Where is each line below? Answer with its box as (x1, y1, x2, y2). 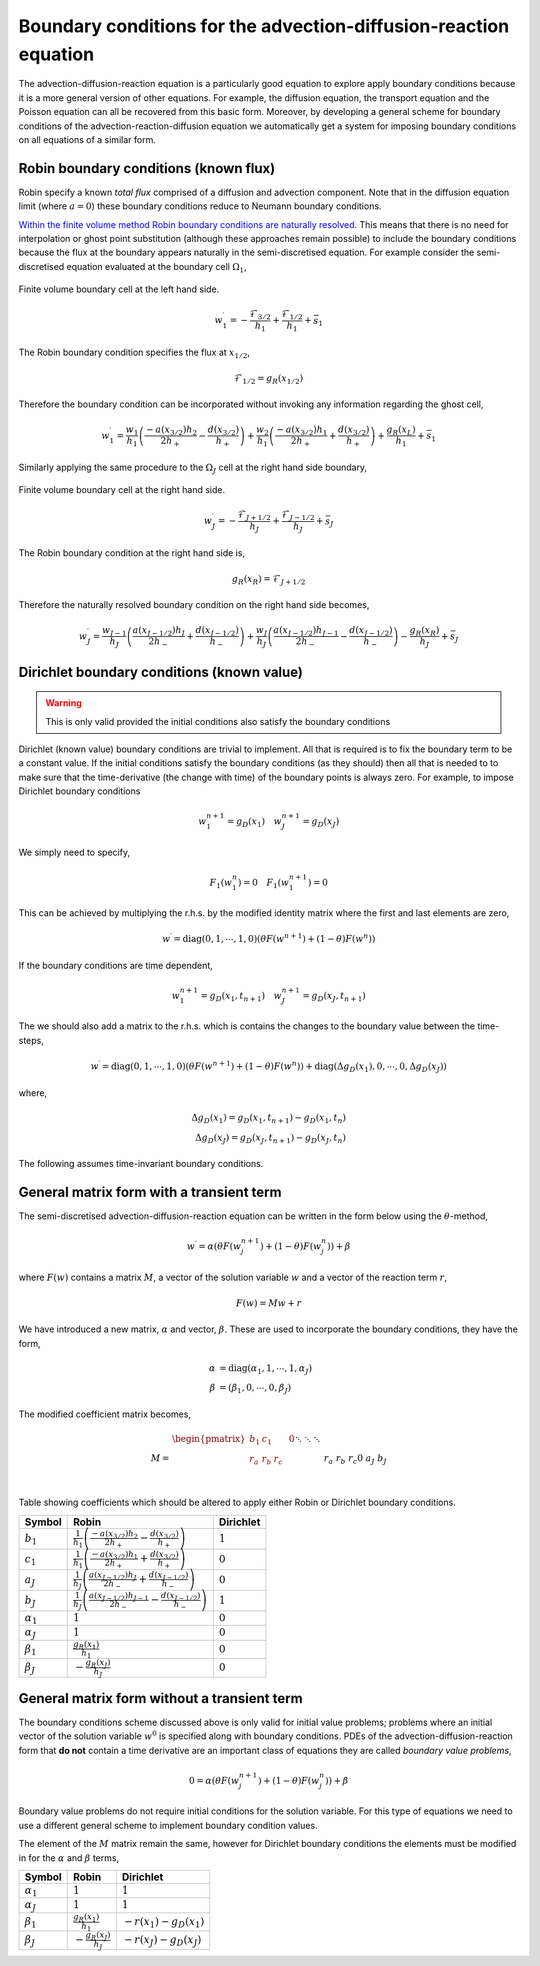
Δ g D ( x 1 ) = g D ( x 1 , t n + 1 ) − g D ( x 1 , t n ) (191, 1111, 347, 1125)
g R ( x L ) (386, 423, 417, 437)
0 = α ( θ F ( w (188, 1775, 240, 1786)
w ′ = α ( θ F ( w (186, 1239, 242, 1252)
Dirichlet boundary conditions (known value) (18, 663, 304, 680)
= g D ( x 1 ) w (226, 816, 282, 829)
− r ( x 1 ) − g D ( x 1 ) (123, 1915, 205, 1930)
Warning (45, 697, 82, 709)
